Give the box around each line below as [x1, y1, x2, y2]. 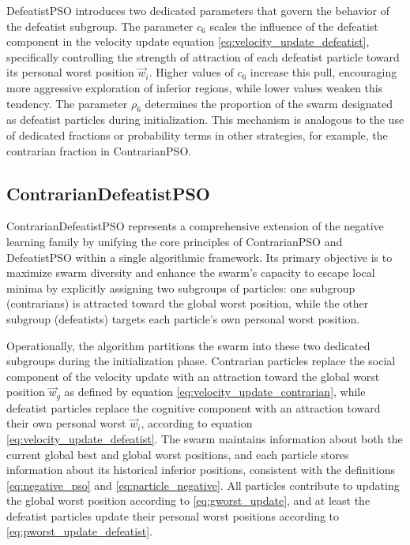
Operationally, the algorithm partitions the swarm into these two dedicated [6, 337, 371, 353]
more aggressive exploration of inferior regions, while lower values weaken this [6, 79, 383, 95]
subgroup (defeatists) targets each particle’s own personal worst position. [6, 310, 360, 327]
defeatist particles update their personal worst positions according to [6, 507, 340, 524]
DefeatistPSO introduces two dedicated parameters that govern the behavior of [6, 2, 389, 18]
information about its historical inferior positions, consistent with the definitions [6, 461, 395, 478]
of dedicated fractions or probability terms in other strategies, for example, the [6, 126, 388, 143]
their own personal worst [6, 415, 126, 431]
